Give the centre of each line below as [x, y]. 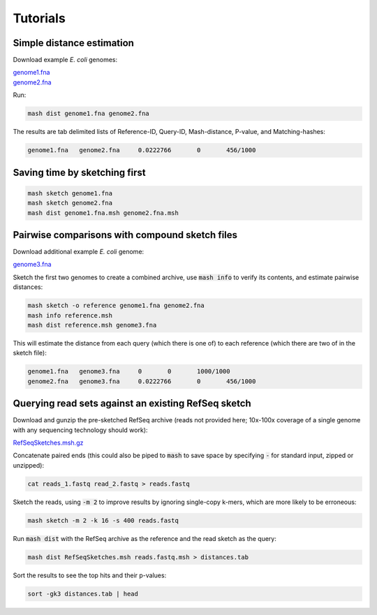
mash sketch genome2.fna [70, 203]
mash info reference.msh [70, 315]
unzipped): [29, 465]
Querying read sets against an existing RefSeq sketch [132, 404]
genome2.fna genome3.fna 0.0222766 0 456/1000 [142, 381]
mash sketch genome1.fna [70, 193]
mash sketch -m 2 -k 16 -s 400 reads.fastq [103, 520]
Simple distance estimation [73, 43]
